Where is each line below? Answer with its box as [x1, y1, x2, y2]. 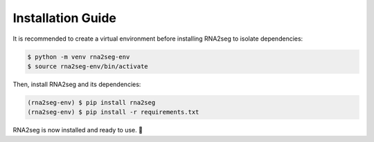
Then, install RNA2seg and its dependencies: [12, 80, 141, 88]
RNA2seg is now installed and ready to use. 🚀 [12, 126, 143, 134]
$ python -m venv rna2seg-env [27, 52, 130, 61]
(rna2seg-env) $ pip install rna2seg [27, 99, 156, 106]
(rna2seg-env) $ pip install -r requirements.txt [27, 108, 199, 116]
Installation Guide [12, 10, 117, 26]
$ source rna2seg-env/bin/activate [27, 62, 148, 70]
